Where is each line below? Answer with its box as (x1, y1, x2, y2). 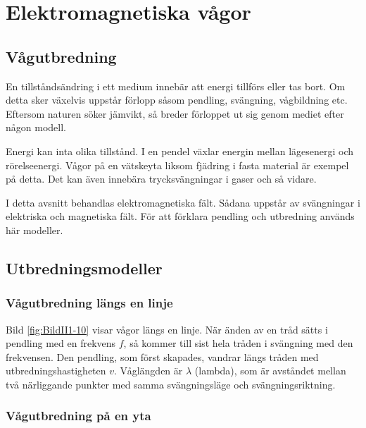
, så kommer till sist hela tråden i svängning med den (123, 336, 353, 350)
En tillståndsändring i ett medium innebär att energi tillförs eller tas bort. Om (6, 78, 346, 93)
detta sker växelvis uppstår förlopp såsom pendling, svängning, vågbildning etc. (6, 92, 348, 107)
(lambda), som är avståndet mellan (194, 363, 346, 378)
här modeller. (6, 222, 63, 237)
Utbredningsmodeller (6, 257, 163, 279)
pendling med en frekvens (6, 336, 116, 350)
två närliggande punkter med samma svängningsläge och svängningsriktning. (6, 377, 336, 391)
